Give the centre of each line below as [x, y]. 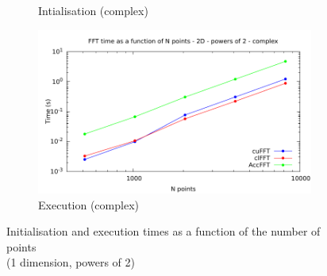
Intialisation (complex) [93, 10]
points [21, 246]
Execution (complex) [88, 204]
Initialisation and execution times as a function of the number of [163, 231]
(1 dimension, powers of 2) [71, 262]
